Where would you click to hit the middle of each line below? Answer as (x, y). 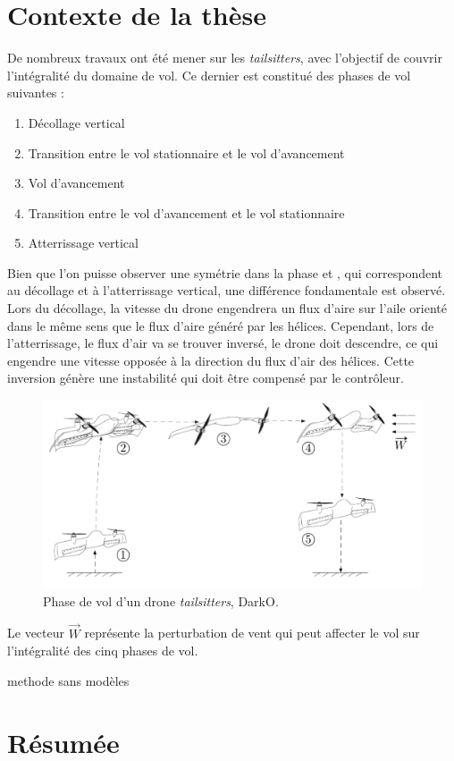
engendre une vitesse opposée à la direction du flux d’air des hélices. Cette (211, 360)
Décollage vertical (76, 122)
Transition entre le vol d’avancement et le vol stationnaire (186, 212)
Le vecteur (36, 633)
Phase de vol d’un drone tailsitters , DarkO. (161, 600)
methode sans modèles (68, 680)
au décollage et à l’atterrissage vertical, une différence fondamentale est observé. (227, 290)
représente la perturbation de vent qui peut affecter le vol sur (252, 633)
